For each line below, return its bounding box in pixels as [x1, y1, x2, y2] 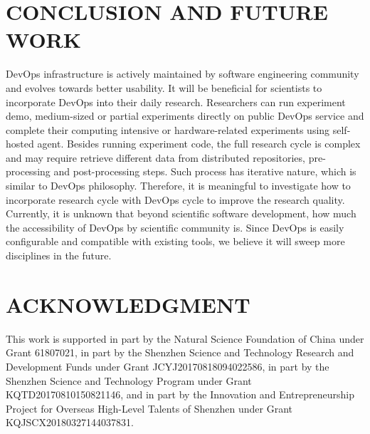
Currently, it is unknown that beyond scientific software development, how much [6, 206, 356, 221]
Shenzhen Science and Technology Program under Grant [6, 373, 252, 388]
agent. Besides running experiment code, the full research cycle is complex [37, 136, 361, 151]
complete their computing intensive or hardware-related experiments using [6, 122, 330, 137]
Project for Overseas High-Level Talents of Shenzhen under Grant [6, 401, 293, 415]
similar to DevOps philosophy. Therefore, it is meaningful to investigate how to [6, 178, 351, 193]
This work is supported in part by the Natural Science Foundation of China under [6, 331, 364, 346]
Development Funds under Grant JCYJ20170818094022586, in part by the [6, 358, 329, 373]
